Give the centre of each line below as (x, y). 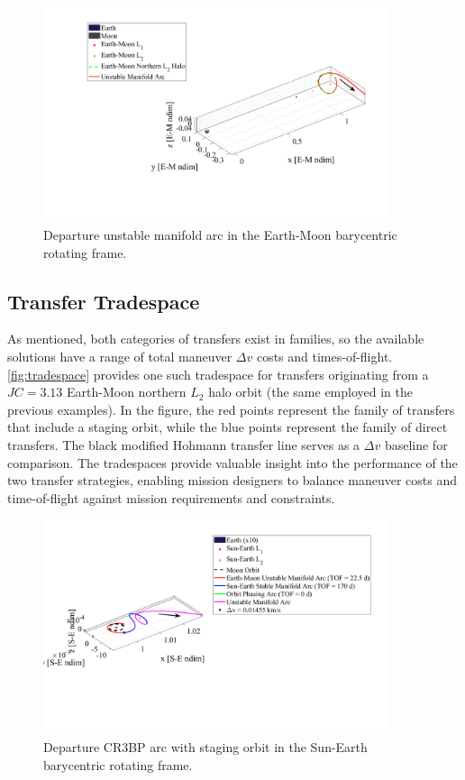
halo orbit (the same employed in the (310, 392)
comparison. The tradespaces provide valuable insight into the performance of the (232, 462)
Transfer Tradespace (104, 301)
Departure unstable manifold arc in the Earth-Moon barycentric (220, 235)
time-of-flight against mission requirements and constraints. (171, 497)
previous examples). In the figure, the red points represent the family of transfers (231, 409)
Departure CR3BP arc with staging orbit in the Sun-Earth (205, 747)
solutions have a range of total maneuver (120, 357)
